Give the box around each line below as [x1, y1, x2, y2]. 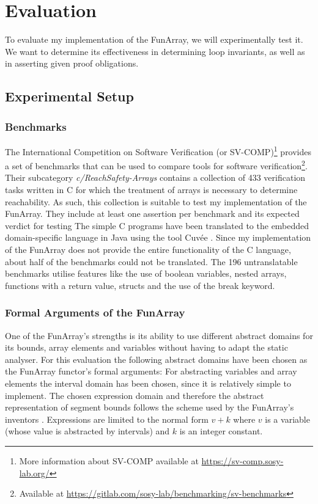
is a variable [265, 412, 310, 425]
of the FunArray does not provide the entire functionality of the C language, [5, 243, 291, 255]
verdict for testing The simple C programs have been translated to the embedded [5, 219, 309, 232]
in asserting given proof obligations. [5, 57, 139, 70]
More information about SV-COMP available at [19, 454, 199, 467]
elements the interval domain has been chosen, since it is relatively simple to [5, 376, 291, 389]
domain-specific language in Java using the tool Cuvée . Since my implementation [5, 231, 311, 244]
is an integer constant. [179, 425, 263, 437]
